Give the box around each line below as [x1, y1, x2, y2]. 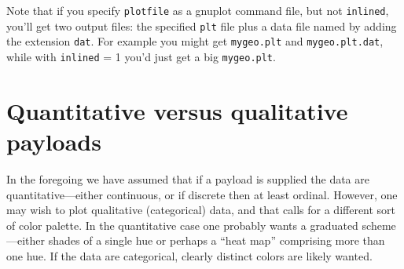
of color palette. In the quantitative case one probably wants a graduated [6, 216, 358, 233]
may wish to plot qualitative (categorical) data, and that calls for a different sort [6, 202, 396, 218]
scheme [362, 216, 396, 233]
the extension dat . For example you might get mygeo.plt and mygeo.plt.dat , [6, 33, 384, 49]
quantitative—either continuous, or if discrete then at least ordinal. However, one [6, 186, 398, 202]
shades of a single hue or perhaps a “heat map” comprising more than [48, 232, 385, 249]
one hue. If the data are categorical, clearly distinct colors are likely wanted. [6, 247, 373, 264]
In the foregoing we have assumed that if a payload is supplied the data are [6, 170, 369, 187]
